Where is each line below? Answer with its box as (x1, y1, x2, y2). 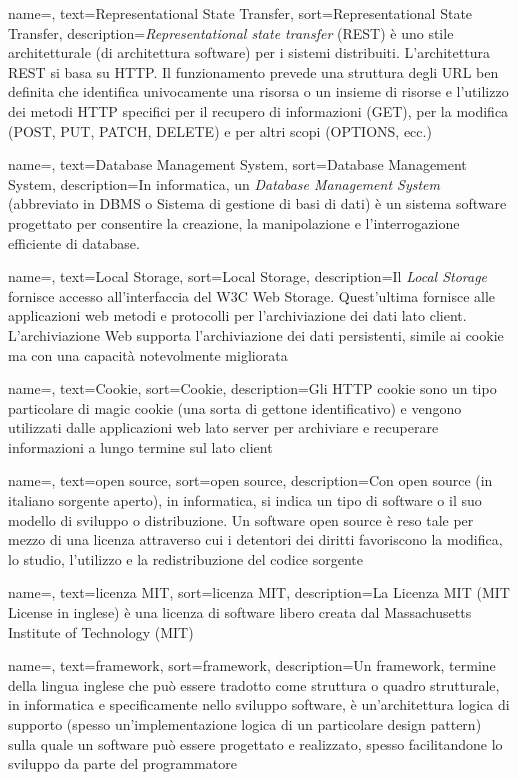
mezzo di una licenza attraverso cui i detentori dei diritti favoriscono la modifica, (8, 529, 503, 550)
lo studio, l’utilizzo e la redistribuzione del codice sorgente (8, 548, 364, 569)
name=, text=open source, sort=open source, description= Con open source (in (8, 470, 493, 491)
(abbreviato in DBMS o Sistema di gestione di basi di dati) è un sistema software (8, 193, 507, 214)
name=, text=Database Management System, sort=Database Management (8, 154, 467, 175)
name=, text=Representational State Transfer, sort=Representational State (8, 3, 473, 23)
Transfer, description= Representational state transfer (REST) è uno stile (8, 22, 454, 43)
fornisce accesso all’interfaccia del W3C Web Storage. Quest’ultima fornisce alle (8, 285, 496, 306)
